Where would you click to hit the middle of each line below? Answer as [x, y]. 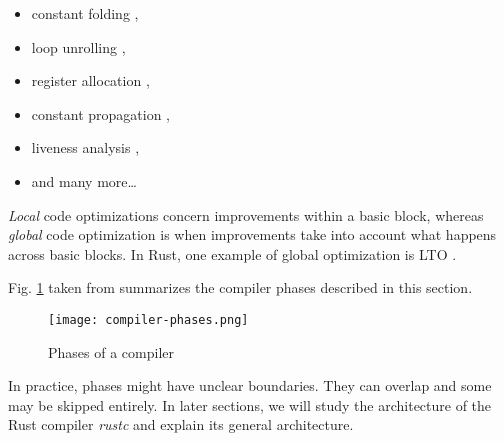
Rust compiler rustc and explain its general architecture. [181, 424]
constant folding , [85, 13]
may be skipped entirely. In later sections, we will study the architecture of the [250, 404]
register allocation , [90, 80]
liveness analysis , [85, 147]
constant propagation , [101, 113]
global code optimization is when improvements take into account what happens [252, 234]
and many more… [84, 180]
